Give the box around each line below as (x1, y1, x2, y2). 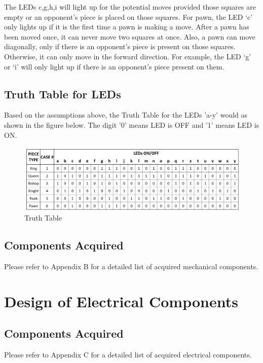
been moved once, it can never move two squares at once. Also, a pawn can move (4, 31, 256, 42)
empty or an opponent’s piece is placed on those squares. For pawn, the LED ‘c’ (4, 11, 253, 22)
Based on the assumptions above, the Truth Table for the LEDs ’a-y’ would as (4, 110, 248, 120)
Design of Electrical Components (4, 291, 238, 311)
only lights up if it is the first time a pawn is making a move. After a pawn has (4, 21, 249, 32)
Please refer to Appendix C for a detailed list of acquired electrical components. (4, 349, 252, 360)
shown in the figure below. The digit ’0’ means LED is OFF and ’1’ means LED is (4, 119, 259, 130)
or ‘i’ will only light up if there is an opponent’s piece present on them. (4, 61, 224, 71)
